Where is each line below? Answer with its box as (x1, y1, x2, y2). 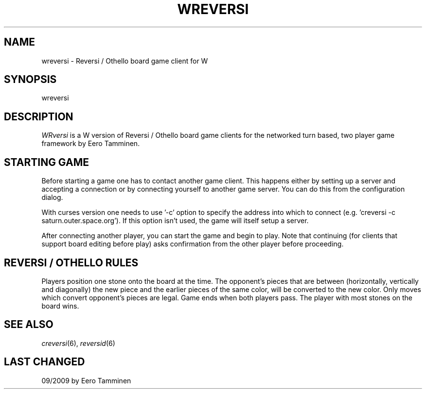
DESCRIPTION (4, 110, 73, 123)
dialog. (41, 193, 63, 202)
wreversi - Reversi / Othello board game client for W (41, 56, 208, 65)
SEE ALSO (4, 318, 53, 331)
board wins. (41, 301, 79, 310)
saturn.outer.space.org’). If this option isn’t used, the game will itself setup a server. (41, 216, 309, 225)
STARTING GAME (4, 156, 89, 168)
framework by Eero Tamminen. (41, 139, 140, 148)
